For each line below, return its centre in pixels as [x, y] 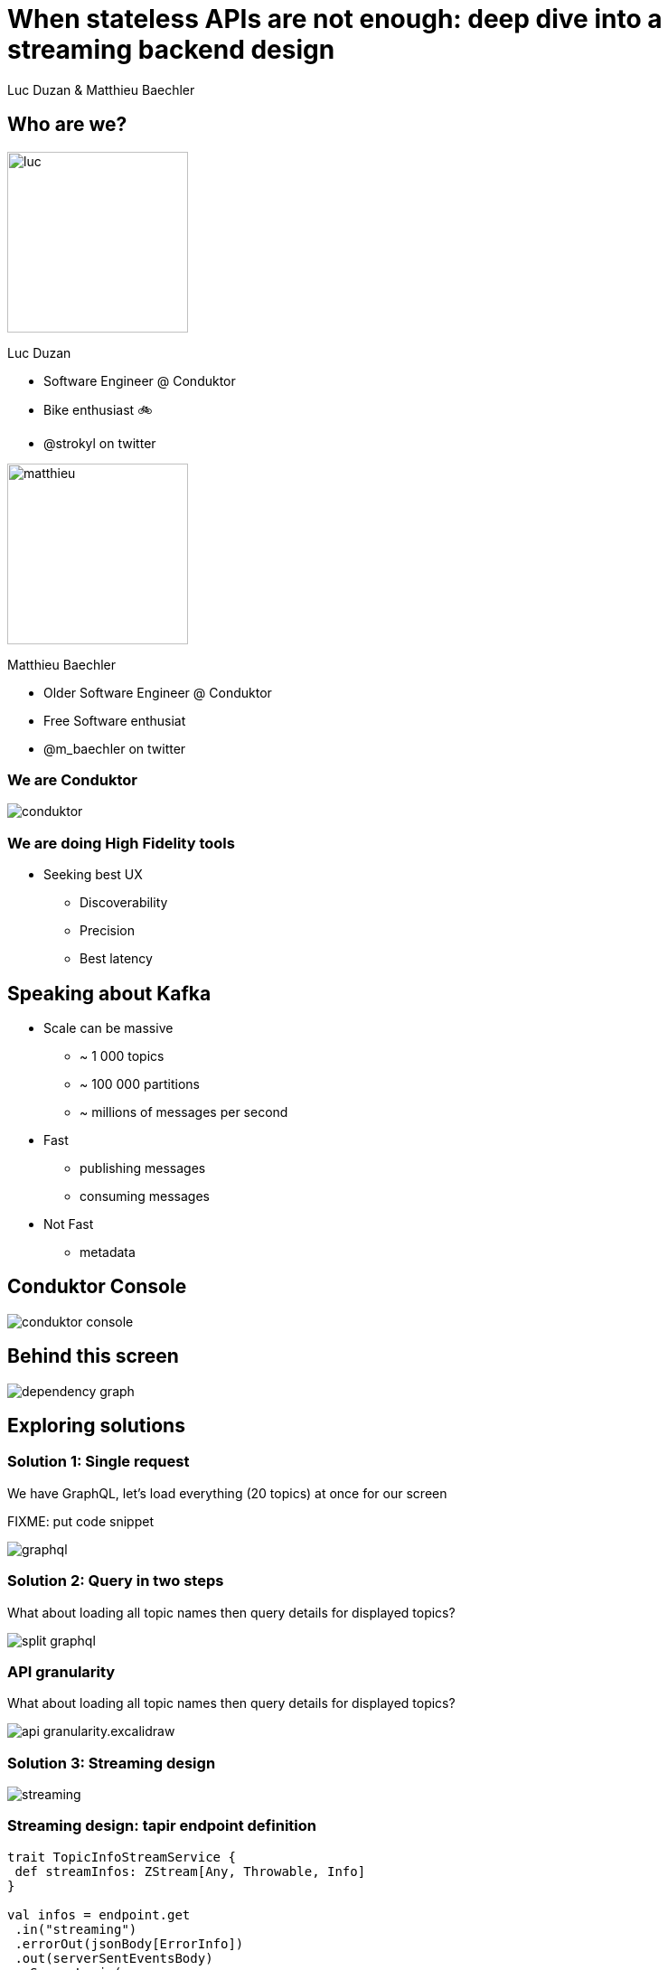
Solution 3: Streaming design [112, 1763]
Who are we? [67, 125]
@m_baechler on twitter [115, 748]
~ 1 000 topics [122, 1055]
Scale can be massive [108, 1027]
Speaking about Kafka [109, 993]
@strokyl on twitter [100, 443]
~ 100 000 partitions [140, 1083]
